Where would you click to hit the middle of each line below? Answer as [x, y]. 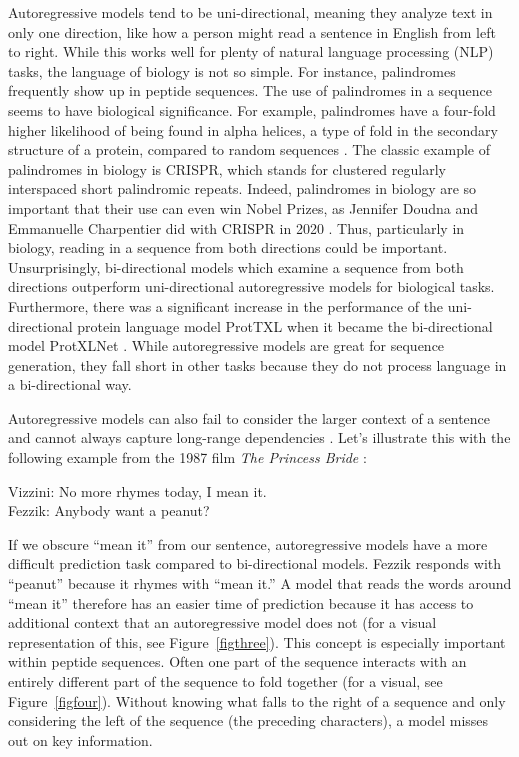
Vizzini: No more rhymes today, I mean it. [137, 490]
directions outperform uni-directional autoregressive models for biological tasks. [251, 286]
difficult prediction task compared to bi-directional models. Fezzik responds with [255, 563]
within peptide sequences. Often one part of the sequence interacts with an [237, 661]
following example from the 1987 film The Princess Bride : [187, 457]
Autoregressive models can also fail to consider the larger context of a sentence [249, 417]
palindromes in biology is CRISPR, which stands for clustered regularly [227, 168]
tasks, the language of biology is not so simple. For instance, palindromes [232, 70]
